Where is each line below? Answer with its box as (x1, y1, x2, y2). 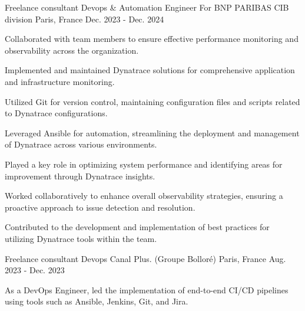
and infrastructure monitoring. (5, 75, 115, 87)
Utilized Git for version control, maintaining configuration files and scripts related (5, 95, 300, 107)
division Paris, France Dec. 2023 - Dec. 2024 (5, 12, 164, 25)
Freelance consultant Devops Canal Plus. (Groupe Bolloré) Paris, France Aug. (5, 252, 286, 264)
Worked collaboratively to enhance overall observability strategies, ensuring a (5, 189, 283, 202)
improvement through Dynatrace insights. (5, 169, 155, 182)
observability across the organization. (5, 44, 139, 56)
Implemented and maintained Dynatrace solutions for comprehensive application (5, 64, 295, 76)
